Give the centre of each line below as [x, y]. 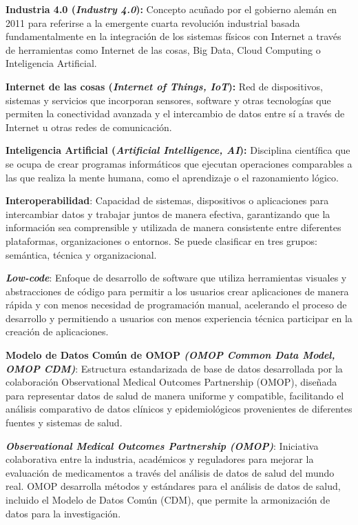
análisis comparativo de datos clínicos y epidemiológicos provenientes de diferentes [179, 409]
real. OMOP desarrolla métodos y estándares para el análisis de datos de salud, [173, 486]
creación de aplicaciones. [57, 331]
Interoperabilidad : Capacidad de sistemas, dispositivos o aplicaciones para [167, 200]
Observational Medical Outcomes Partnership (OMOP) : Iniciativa [162, 445]
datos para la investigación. [63, 513]
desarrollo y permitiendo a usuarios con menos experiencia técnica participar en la [179, 318]
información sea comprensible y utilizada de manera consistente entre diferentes [173, 227]
